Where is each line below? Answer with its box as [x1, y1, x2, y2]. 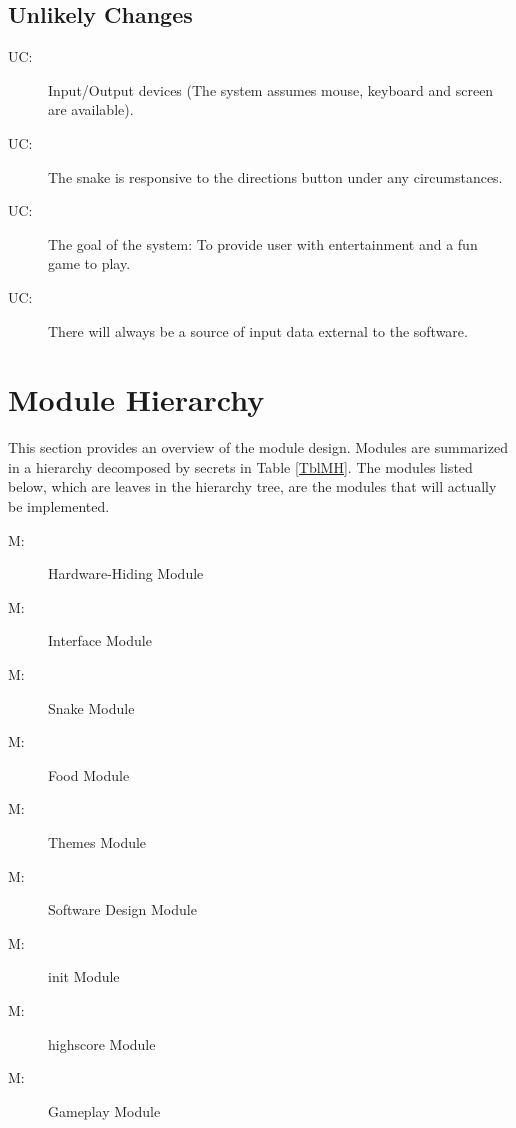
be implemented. [8, 496, 110, 517]
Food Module [48, 764, 130, 785]
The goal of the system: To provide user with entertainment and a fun [48, 233, 478, 254]
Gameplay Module [48, 1100, 161, 1121]
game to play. [48, 253, 131, 274]
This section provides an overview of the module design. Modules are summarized [8, 437, 508, 458]
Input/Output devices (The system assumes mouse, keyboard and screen [48, 79, 494, 100]
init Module [48, 966, 120, 987]
